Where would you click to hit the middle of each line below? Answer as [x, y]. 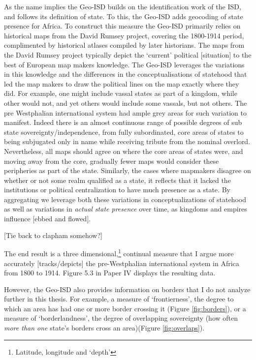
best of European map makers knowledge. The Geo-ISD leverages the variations [124, 64]
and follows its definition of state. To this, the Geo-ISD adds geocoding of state [124, 16]
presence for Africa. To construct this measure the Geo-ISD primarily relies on [122, 26]
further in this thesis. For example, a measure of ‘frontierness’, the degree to [119, 299]
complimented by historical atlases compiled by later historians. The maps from [124, 45]
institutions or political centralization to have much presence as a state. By [117, 190]
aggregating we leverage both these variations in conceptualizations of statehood [125, 199]
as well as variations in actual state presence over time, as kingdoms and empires [126, 209]
